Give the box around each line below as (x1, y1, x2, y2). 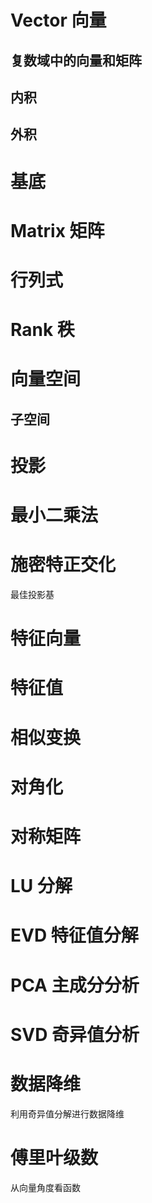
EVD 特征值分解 (10, 924, 139, 947)
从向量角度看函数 (10, 1181, 81, 1193)
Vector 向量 (10, 9, 107, 32)
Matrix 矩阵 (10, 219, 105, 242)
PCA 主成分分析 (10, 974, 140, 996)
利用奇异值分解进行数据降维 (10, 1107, 125, 1120)
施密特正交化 (10, 554, 117, 576)
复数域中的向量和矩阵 (10, 52, 142, 69)
